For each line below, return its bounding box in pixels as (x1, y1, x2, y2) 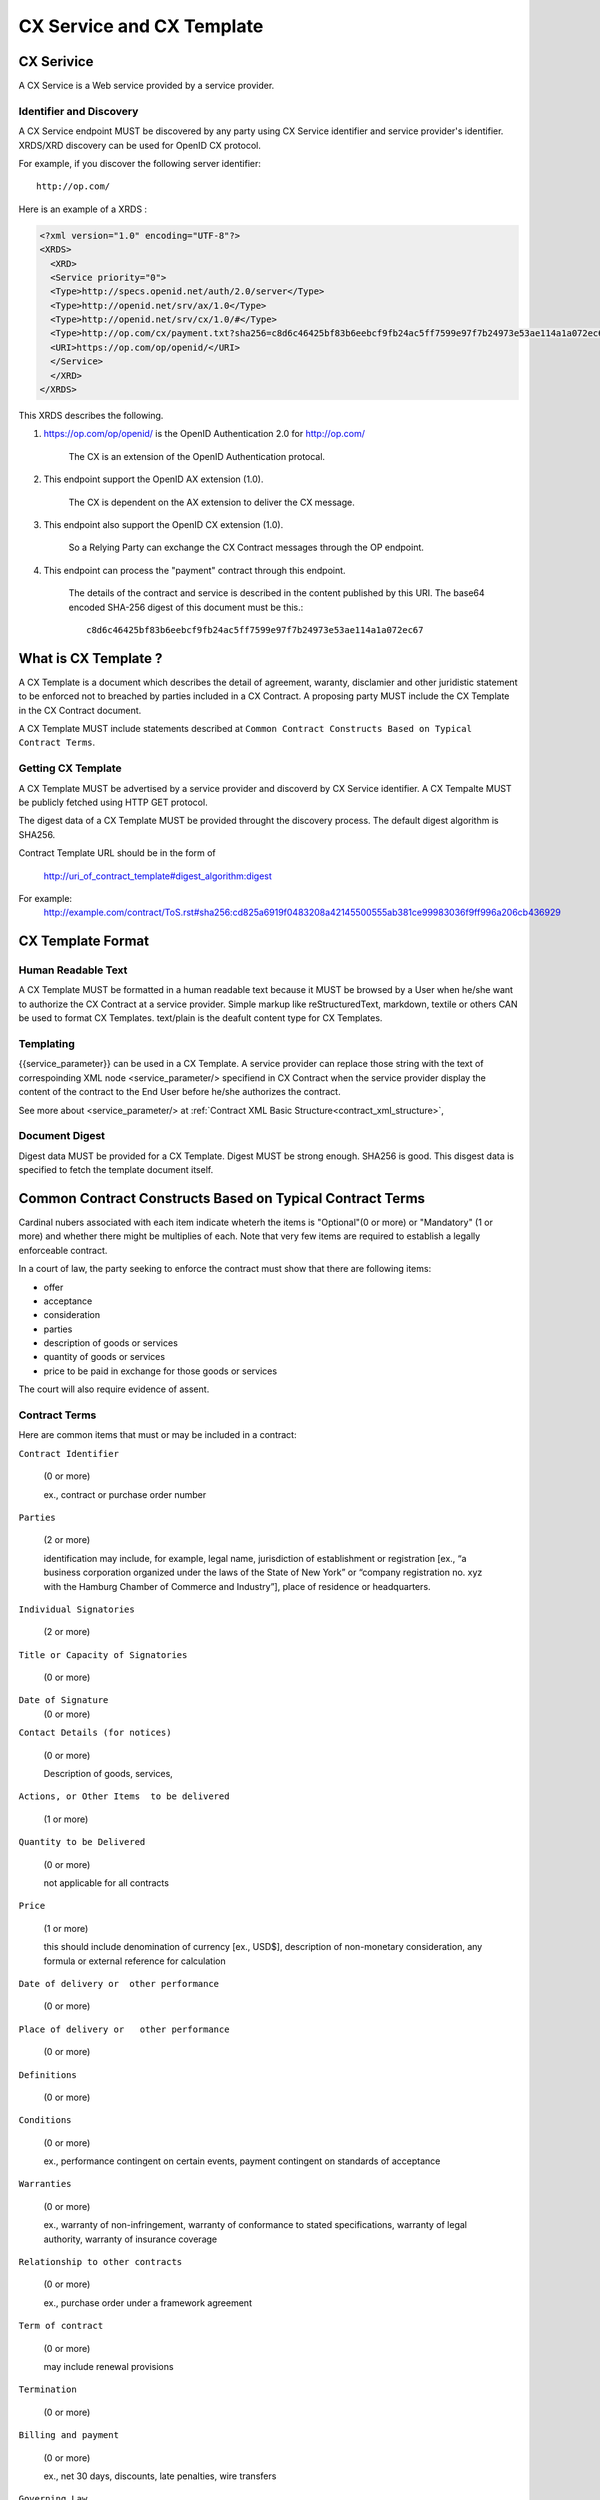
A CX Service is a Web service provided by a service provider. (18, 80, 275, 92)
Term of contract (18, 2320, 104, 2332)
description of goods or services (43, 1337, 179, 1349)
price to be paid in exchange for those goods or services (43, 1365, 278, 1377)
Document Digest (18, 1129, 105, 1143)
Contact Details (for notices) (18, 1727, 172, 1739)
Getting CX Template (18, 761, 122, 775)
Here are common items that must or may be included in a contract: (18, 1429, 297, 1441)
